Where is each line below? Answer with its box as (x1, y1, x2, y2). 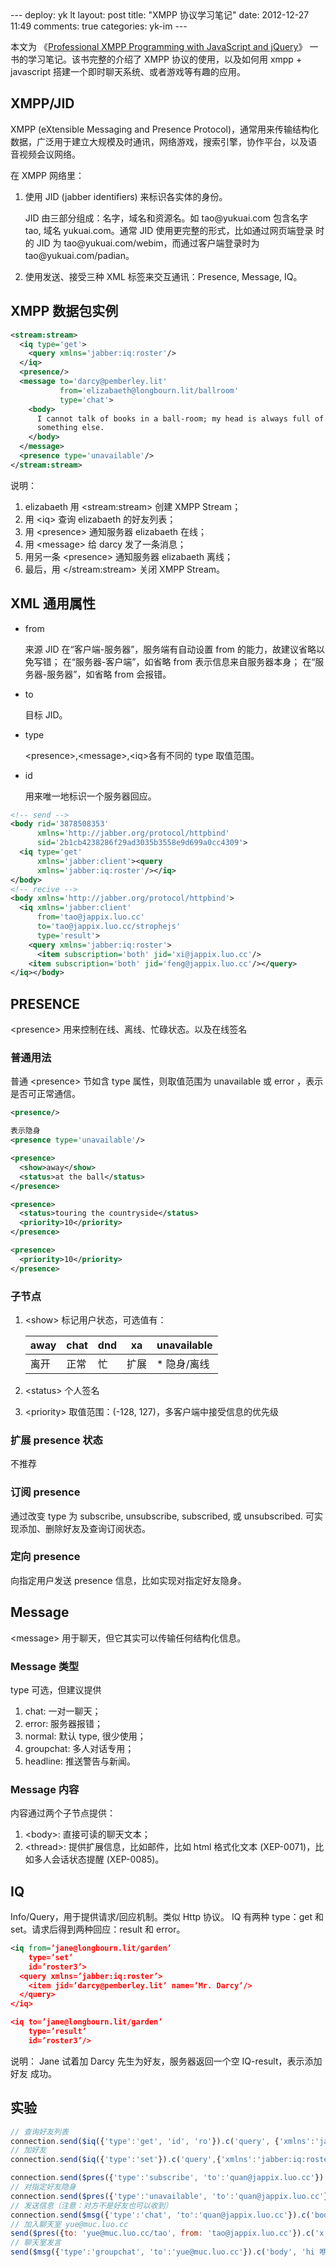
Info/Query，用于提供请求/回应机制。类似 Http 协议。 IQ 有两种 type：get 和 (10, 1911, 325, 1923)
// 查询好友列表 (10, 2127, 69, 2137)
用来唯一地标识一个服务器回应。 (24, 790, 157, 802)
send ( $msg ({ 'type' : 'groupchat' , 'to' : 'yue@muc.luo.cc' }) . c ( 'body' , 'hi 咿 (10, 2247, 328, 2257)
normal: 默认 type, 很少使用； (24, 1730, 147, 1742)
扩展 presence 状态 (10, 1433, 103, 1447)
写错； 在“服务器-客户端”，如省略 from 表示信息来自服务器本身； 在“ (33, 655, 316, 667)
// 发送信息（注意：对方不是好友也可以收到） (10, 2200, 173, 2211)
